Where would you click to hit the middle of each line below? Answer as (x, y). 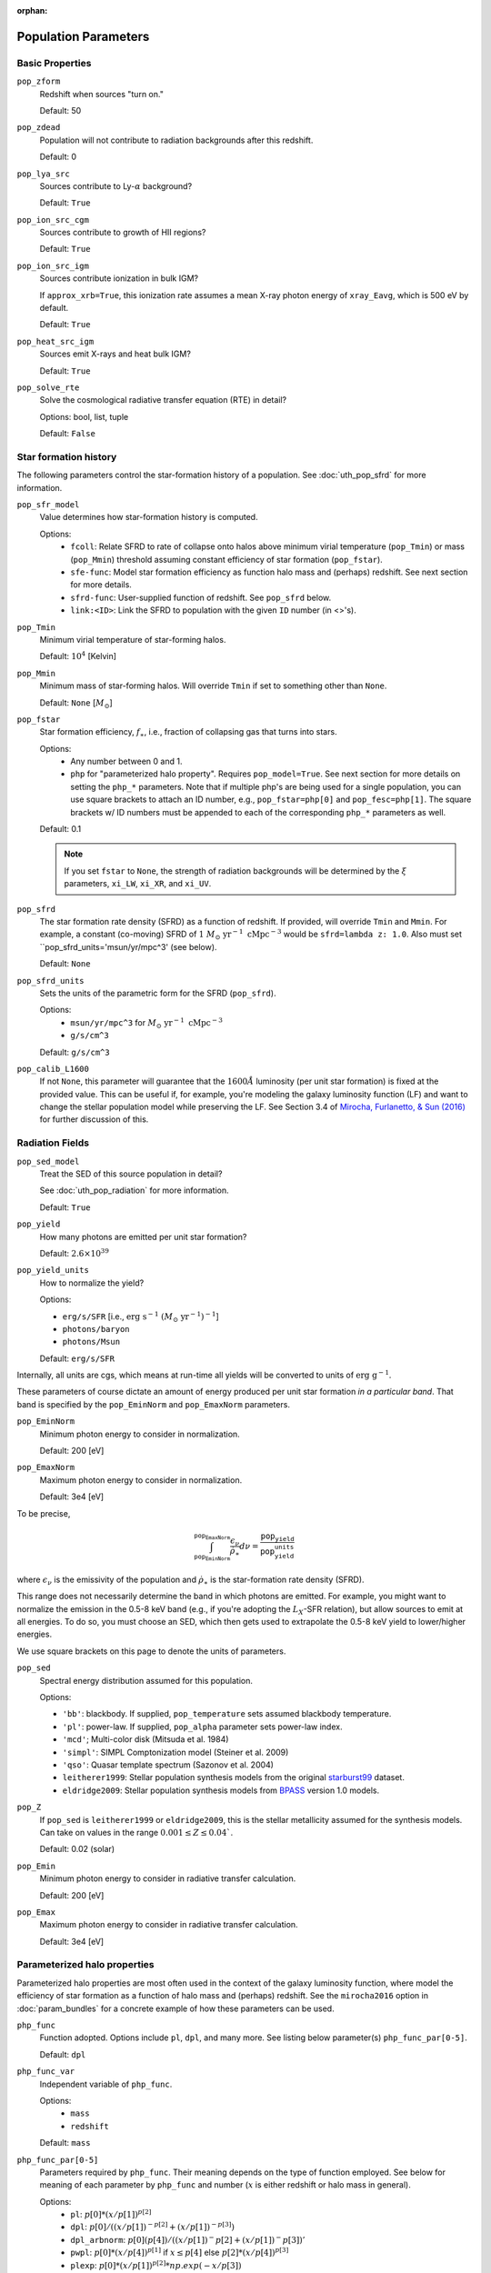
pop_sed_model (48, 1161)
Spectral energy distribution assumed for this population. (146, 1680)
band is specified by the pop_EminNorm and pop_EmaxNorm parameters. (154, 1404)
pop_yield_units (53, 1270)
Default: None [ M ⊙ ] (76, 703)
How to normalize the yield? (92, 1283)
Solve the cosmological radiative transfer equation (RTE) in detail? (163, 400)
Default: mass (65, 2143)
